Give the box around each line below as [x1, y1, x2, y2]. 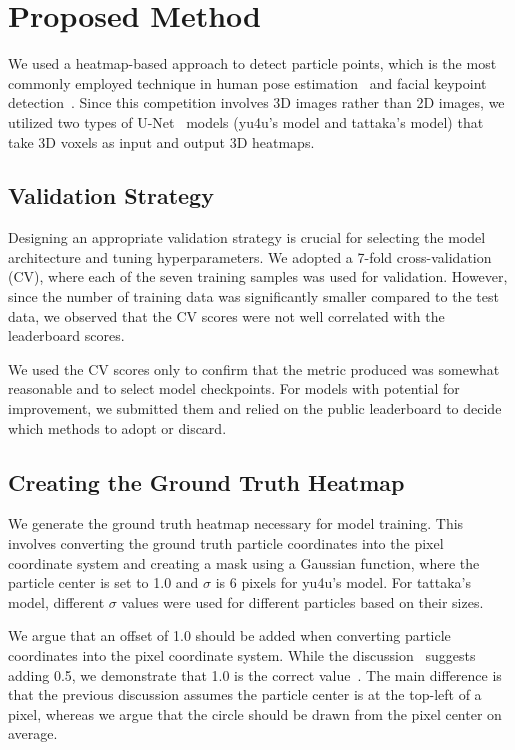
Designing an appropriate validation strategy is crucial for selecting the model [8, 227, 486, 248]
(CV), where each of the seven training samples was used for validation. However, [8, 266, 508, 287]
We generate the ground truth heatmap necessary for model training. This [8, 513, 464, 534]
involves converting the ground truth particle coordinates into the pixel [8, 533, 444, 554]
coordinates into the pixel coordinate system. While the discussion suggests [8, 645, 476, 665]
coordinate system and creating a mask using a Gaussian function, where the [8, 552, 480, 573]
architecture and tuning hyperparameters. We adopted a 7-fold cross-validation [8, 246, 492, 267]
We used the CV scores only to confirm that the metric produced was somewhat [8, 358, 500, 379]
